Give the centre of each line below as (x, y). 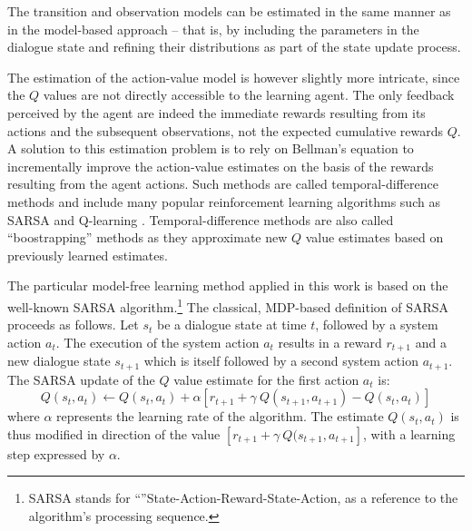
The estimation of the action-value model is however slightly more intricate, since (234, 77)
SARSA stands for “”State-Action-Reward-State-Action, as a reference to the (243, 498)
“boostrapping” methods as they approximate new (147, 237)
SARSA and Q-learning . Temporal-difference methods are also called (201, 219)
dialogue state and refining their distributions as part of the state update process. (234, 47)
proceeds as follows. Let (73, 324)
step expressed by (56, 453)
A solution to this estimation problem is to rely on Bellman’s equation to (211, 148)
